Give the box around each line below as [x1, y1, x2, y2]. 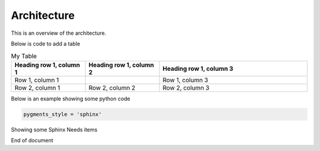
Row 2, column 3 [162, 83, 210, 91]
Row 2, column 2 [88, 83, 136, 91]
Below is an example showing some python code [11, 95, 130, 102]
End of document [11, 137, 53, 144]
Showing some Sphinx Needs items [11, 126, 98, 133]
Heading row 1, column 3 [162, 64, 233, 73]
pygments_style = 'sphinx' [23, 111, 102, 117]
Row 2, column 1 [14, 83, 60, 91]
